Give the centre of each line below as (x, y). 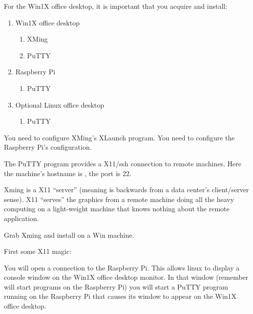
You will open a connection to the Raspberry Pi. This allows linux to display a (122, 267)
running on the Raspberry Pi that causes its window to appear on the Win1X (120, 296)
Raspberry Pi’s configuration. (48, 147)
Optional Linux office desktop (60, 104)
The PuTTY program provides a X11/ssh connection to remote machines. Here (123, 163)
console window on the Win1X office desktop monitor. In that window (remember (126, 277)
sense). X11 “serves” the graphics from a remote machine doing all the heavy (119, 199)
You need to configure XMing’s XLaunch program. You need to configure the (119, 137)
